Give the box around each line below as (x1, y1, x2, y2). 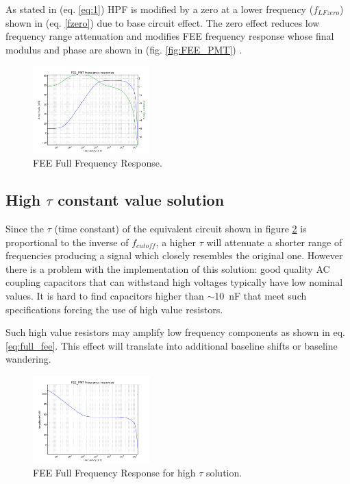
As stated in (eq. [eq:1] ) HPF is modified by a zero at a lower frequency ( (5, 2, 314, 16)
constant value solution (58, 189, 225, 210)
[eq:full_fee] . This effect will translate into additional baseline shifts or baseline (5, 338, 338, 352)
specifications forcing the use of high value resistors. (5, 302, 223, 316)
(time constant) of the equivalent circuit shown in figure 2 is (54, 221, 307, 235)
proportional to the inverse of (5, 234, 129, 249)
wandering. (5, 352, 51, 366)
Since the (5, 221, 44, 235)
